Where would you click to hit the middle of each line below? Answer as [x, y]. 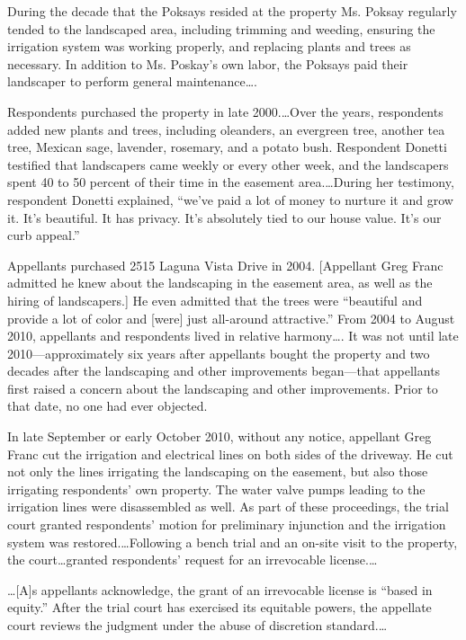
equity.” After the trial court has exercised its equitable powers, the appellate [220, 607]
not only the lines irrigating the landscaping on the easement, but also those [218, 471]
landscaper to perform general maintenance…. [132, 81]
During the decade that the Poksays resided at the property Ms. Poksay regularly [232, 11]
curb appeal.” [44, 235]
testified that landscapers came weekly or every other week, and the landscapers [228, 164]
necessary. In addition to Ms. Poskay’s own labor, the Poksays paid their [208, 63]
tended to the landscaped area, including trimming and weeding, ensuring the [221, 28]
